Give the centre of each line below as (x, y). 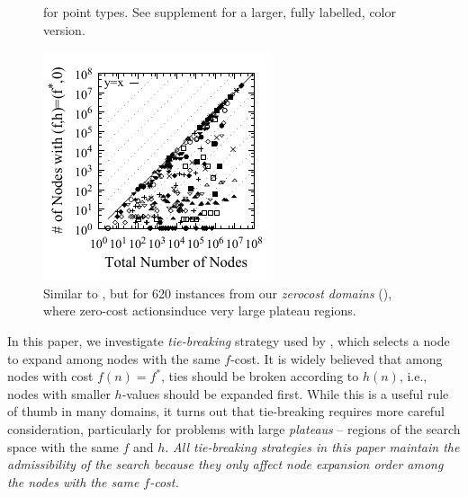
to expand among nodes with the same (114, 358)
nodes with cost (50, 376)
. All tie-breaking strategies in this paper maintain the (312, 446)
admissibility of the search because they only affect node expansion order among (225, 464)
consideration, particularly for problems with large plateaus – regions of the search (234, 428)
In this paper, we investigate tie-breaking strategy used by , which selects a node (229, 340)
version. (64, 29)
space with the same (63, 446)
